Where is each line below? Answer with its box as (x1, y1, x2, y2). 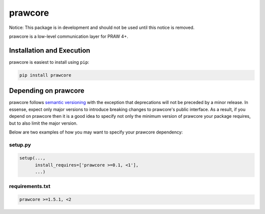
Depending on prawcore (9, 86, 84, 95)
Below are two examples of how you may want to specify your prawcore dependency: (9, 129, 183, 135)
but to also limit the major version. (9, 120, 78, 126)
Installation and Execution (9, 46, 90, 54)
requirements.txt (9, 183, 51, 189)
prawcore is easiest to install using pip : (9, 59, 89, 65)
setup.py (9, 141, 31, 148)
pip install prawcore (19, 72, 72, 78)
